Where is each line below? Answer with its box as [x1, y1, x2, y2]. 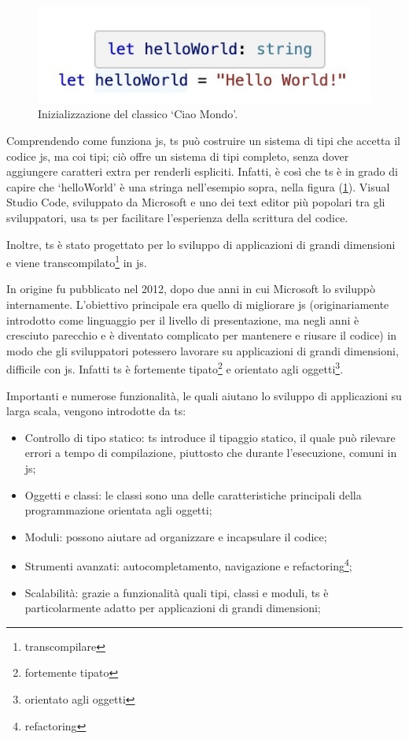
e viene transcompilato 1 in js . [6, 252, 147, 270]
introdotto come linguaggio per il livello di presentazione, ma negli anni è [6, 311, 359, 328]
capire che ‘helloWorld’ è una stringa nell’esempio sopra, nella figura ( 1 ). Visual [6, 178, 390, 195]
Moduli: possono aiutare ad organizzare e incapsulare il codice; [24, 528, 327, 544]
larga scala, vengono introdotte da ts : [6, 403, 186, 419]
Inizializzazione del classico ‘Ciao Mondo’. [38, 106, 238, 122]
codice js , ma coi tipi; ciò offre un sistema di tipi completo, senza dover [6, 147, 349, 164]
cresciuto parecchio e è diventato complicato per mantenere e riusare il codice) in [6, 327, 397, 344]
